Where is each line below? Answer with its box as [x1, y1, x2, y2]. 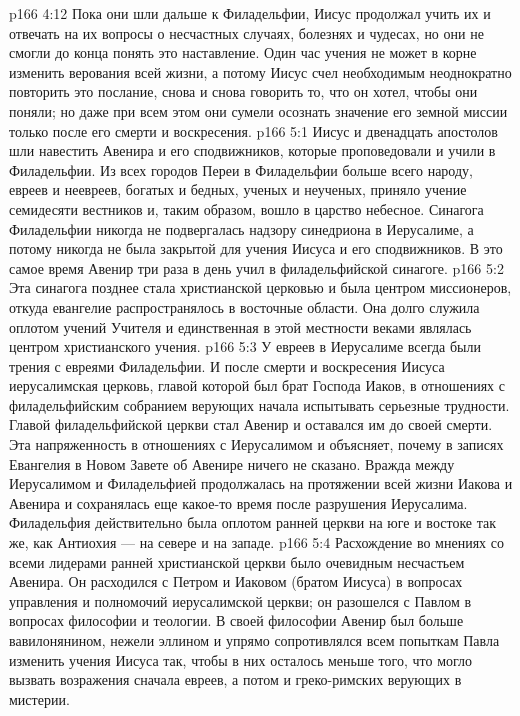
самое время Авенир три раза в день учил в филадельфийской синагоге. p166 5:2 [9, 257, 504, 278]
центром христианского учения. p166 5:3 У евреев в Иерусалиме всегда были [9, 336, 481, 357]
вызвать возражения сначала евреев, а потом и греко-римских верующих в [9, 669, 462, 690]
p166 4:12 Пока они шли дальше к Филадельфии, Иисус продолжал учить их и [9, 3, 491, 23]
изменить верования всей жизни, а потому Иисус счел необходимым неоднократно [9, 61, 512, 82]
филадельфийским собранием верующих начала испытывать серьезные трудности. [9, 394, 510, 415]
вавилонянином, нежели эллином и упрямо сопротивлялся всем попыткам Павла [9, 630, 500, 650]
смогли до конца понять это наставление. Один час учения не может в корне [9, 42, 477, 63]
